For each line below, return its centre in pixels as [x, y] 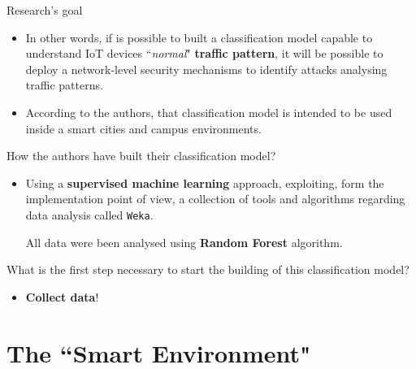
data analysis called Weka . [89, 214]
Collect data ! [62, 296]
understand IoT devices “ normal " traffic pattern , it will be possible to [204, 53]
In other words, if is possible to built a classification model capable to [199, 37]
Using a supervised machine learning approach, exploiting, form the [205, 182]
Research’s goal [45, 10]
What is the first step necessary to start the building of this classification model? [208, 269]
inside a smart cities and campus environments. [143, 128]
